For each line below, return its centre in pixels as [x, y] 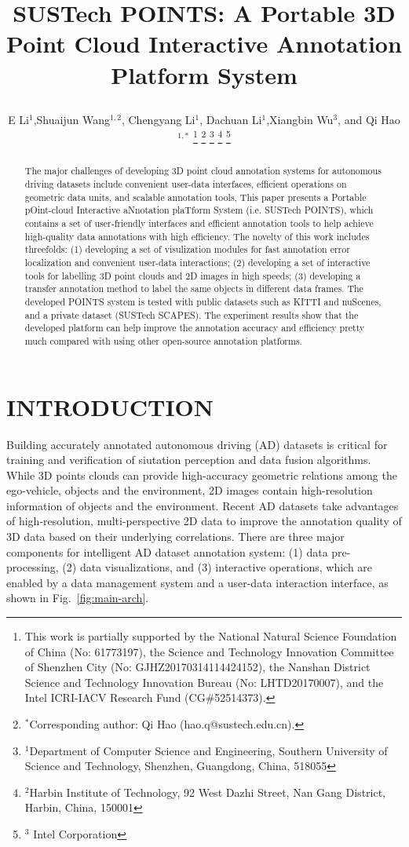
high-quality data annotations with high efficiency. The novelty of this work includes [197, 236]
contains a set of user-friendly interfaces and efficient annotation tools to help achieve [199, 223]
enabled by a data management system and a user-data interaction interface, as [197, 582]
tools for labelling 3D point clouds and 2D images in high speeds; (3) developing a [193, 275]
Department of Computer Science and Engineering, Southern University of [208, 750]
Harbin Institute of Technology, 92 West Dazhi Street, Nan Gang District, [208, 792]
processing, [33, 567]
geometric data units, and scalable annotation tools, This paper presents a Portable [195, 197]
